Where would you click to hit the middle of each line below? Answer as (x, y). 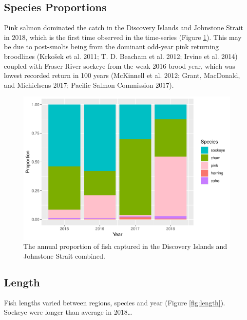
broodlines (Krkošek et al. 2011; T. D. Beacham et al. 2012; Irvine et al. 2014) (121, 56)
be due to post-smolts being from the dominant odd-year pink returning (112, 47)
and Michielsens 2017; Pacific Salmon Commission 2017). (89, 85)
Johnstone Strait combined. (64, 256)
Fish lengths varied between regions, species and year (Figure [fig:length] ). (115, 302)
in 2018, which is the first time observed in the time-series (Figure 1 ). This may (123, 37)
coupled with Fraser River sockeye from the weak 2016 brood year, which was (120, 66)
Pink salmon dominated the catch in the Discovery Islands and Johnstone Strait (124, 28)
